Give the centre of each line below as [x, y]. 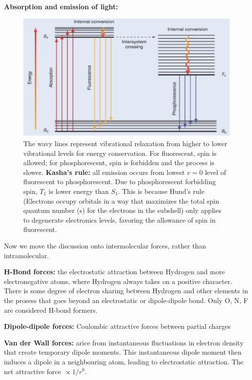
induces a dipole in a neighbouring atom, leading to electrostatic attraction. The [124, 361]
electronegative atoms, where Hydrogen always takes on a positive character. [118, 281]
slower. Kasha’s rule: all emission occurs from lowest [104, 172]
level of [216, 172]
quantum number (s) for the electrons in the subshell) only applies [122, 210]
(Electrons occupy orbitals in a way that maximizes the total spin [121, 200]
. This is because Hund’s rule [161, 191]
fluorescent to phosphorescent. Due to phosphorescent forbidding [120, 181]
